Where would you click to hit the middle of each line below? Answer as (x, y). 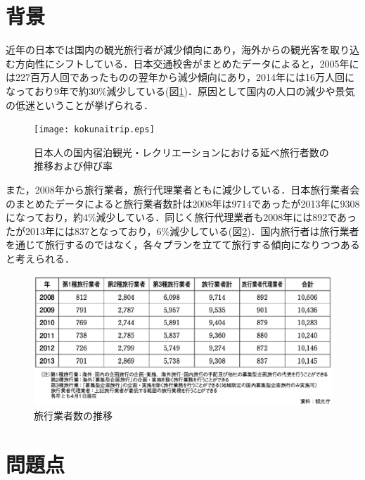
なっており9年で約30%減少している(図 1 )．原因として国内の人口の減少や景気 (180, 90)
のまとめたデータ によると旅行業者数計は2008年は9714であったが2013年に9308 (183, 203)
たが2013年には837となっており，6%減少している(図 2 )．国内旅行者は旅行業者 (182, 230)
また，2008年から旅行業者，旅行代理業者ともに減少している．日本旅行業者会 (183, 189)
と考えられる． (40, 258)
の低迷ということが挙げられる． (79, 105)
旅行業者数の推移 (73, 415)
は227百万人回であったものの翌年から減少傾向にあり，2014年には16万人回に (180, 77)
